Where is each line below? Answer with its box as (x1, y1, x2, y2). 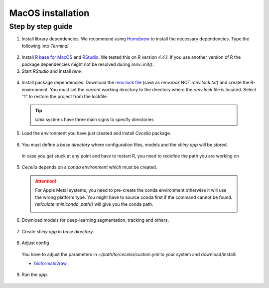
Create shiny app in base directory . (21, 228, 95, 234)
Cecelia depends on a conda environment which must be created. (21, 164, 157, 170)
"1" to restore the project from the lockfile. (21, 94, 108, 100)
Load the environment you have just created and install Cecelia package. (21, 130, 171, 137)
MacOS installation (9, 7, 90, 18)
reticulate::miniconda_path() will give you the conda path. (35, 201, 154, 207)
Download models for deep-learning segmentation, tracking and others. (21, 217, 169, 223)
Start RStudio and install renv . (21, 68, 83, 74)
